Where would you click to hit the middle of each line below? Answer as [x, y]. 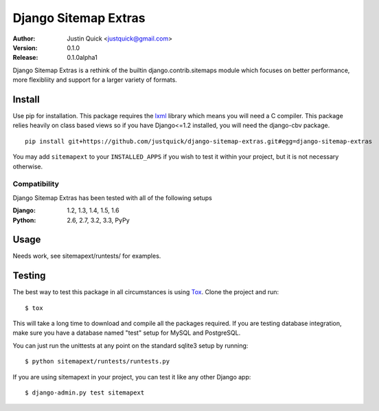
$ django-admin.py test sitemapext [85, 393]
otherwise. [28, 166]
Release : [25, 58]
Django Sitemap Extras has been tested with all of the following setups [113, 198]
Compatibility [36, 184]
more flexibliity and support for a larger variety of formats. [95, 80]
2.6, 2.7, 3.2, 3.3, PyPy [98, 220]
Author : [24, 38]
